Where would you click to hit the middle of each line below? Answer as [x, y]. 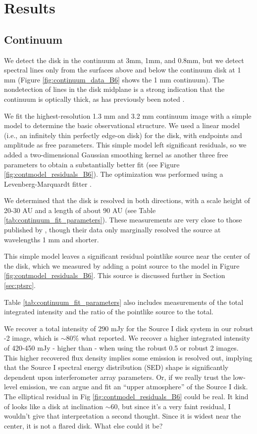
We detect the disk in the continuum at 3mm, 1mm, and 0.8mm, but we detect [124, 60]
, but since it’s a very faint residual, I [174, 406]
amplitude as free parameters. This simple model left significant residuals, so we [125, 145]
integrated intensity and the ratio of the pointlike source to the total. [109, 312]
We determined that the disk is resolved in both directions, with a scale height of [127, 200]
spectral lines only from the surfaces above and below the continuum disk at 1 [123, 70]
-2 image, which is [31, 338]
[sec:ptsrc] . [20, 285]
